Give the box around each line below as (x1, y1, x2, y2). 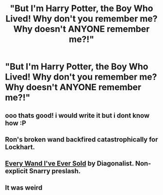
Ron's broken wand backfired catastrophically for (5, 135, 158, 144)
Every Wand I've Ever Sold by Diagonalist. (5, 160, 134, 168)
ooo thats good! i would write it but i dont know (5, 111, 150, 119)
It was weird (5, 183, 43, 192)
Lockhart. (5, 143, 35, 151)
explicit (5, 167, 28, 175)
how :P (5, 119, 27, 127)
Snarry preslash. (29, 167, 81, 175)
